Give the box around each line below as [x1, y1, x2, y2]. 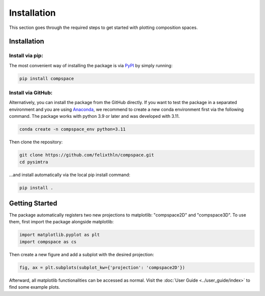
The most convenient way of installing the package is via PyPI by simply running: [9, 62, 173, 68]
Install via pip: [9, 52, 44, 59]
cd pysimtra [19, 159, 49, 164]
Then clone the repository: [9, 139, 63, 145]
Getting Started [9, 199, 57, 207]
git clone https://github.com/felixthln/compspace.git [19, 152, 154, 158]
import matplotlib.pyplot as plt [19, 232, 100, 238]
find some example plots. [9, 284, 60, 290]
